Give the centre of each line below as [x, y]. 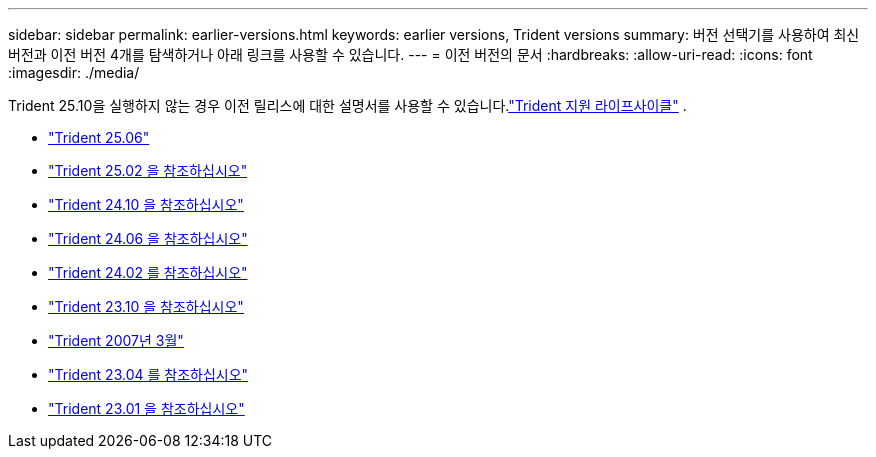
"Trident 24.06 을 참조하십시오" [148, 238]
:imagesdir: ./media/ [74, 72]
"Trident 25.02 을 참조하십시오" [148, 170]
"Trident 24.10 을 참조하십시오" [146, 204]
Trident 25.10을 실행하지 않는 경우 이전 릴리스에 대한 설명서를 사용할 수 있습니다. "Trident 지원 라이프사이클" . [347, 105]
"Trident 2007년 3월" [116, 340]
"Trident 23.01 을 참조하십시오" [146, 408]
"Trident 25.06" [99, 137]
